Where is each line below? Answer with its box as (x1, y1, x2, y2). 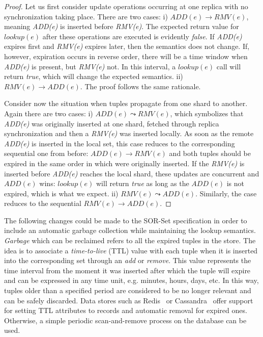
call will (216, 61, 241, 71)
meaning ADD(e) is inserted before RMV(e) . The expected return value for (4, 21, 239, 32)
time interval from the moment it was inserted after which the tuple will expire (4, 265, 251, 275)
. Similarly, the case (195, 188, 257, 198)
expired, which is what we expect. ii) (4, 188, 119, 198)
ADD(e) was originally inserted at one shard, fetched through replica (4, 118, 219, 128)
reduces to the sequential (4, 198, 81, 209)
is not (226, 178, 244, 189)
